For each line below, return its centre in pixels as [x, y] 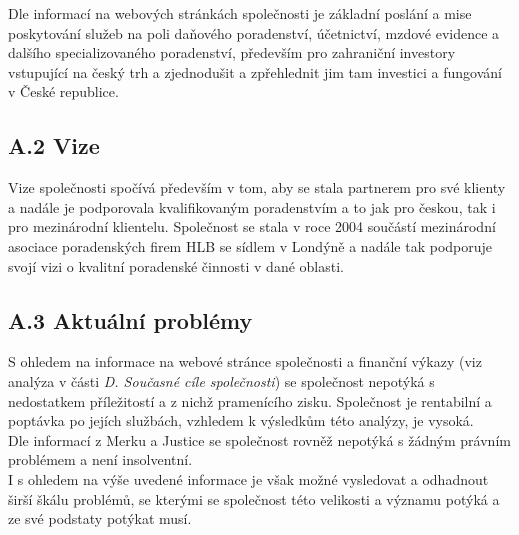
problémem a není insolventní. [100, 459]
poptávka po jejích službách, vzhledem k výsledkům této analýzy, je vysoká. [241, 420]
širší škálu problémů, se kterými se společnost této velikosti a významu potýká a [254, 498]
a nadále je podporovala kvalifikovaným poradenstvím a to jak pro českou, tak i [252, 206]
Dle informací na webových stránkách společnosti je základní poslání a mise [240, 13]
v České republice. [63, 91]
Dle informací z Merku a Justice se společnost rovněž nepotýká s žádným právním [259, 439]
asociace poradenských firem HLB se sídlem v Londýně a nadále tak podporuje [250, 245]
